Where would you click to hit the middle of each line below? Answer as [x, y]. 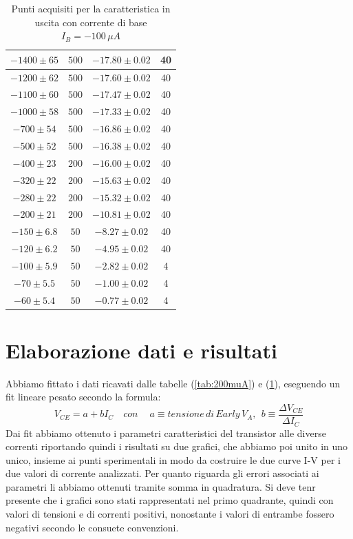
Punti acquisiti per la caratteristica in [91, 8]
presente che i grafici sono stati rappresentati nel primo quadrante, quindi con [170, 500]
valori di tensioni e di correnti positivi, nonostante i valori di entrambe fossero [170, 514]
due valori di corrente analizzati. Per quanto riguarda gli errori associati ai [162, 473]
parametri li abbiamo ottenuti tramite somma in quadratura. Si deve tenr [161, 486]
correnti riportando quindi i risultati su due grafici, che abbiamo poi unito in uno [177, 446]
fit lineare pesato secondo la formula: [83, 397]
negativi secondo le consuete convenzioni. [92, 527]
